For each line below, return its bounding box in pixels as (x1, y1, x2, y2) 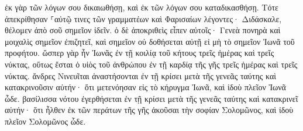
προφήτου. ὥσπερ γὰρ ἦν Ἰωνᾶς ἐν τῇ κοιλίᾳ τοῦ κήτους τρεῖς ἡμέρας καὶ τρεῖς (5, 47, 274, 59)
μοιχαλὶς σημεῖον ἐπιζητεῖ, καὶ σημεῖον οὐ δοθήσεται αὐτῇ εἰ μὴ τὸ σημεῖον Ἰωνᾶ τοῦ (5, 35, 295, 47)
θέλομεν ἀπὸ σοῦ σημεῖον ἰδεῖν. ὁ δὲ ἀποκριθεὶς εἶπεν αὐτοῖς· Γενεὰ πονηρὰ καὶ (5, 24, 281, 36)
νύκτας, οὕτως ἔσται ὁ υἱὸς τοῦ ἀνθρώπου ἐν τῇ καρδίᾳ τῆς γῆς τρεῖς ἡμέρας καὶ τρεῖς (5, 58, 298, 70)
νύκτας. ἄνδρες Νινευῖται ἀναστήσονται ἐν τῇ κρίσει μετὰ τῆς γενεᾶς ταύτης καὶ (5, 69, 276, 82)
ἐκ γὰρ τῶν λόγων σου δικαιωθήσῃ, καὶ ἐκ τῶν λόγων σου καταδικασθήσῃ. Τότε (5, 1, 278, 13)
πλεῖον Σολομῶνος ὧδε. (5, 115, 86, 127)
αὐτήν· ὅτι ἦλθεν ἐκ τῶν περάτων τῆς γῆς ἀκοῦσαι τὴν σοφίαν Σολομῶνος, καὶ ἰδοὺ (5, 104, 294, 116)
